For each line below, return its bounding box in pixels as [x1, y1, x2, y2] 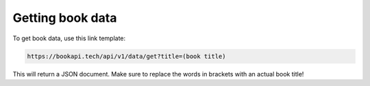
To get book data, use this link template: [12, 34, 126, 42]
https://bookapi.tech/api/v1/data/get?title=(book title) [27, 52, 226, 60]
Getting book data [12, 10, 117, 25]
